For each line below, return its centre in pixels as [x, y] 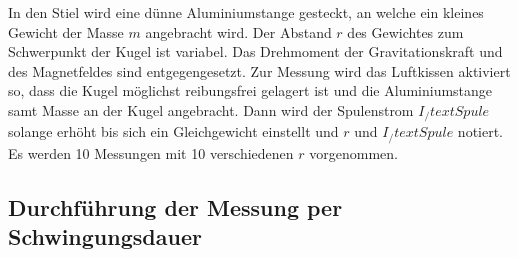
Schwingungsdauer [105, 236]
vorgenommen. [353, 152]
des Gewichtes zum [405, 31]
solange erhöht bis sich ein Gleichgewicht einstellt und [173, 131]
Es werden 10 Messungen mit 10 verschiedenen [151, 152]
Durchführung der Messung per [175, 206]
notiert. [480, 131]
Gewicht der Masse [66, 31]
